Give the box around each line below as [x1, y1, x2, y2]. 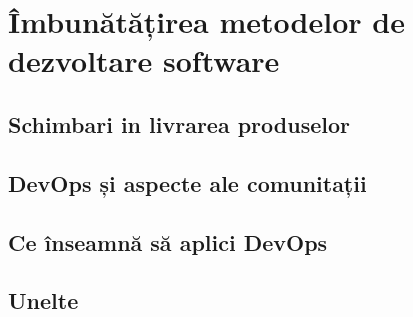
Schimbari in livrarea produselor [8, 108, 350, 139]
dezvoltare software [8, 40, 280, 81]
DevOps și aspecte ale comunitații [8, 167, 367, 198]
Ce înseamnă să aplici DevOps [8, 226, 328, 257]
